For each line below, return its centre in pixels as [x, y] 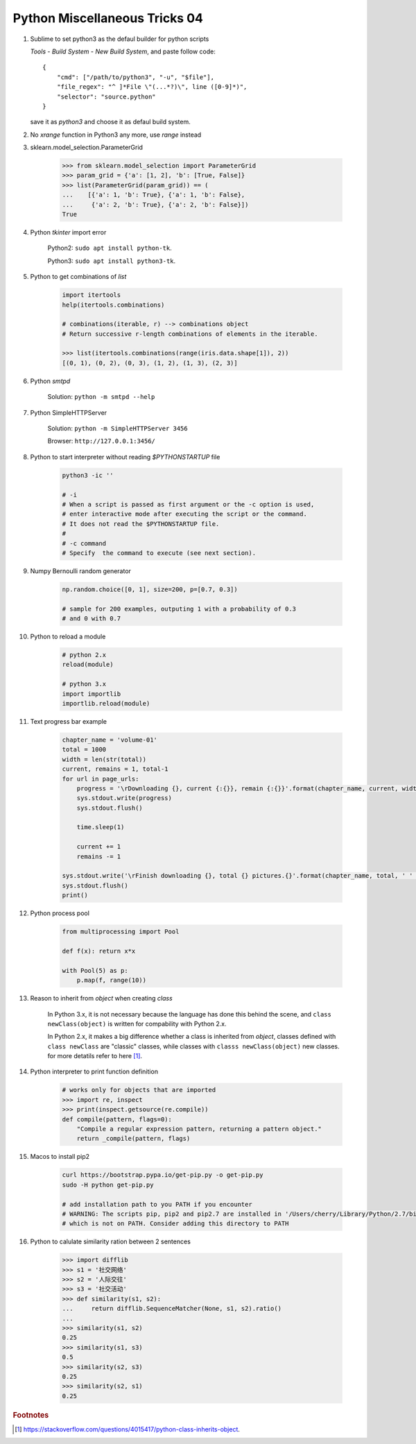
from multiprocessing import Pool [121, 932]
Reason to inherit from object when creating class [101, 999]
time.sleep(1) [101, 827]
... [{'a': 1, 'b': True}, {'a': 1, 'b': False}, [154, 195]
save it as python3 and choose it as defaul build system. [110, 122]
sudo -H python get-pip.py [108, 1184]
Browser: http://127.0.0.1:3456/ [102, 441]
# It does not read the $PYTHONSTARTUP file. [141, 524]
